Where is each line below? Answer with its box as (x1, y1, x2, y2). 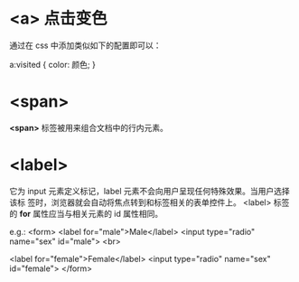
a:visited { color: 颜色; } (9, 59, 97, 70)
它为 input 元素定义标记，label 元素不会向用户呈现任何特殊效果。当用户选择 (9, 185, 291, 196)
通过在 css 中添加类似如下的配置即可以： (9, 40, 162, 51)
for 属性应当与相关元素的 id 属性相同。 (19, 208, 164, 219)
